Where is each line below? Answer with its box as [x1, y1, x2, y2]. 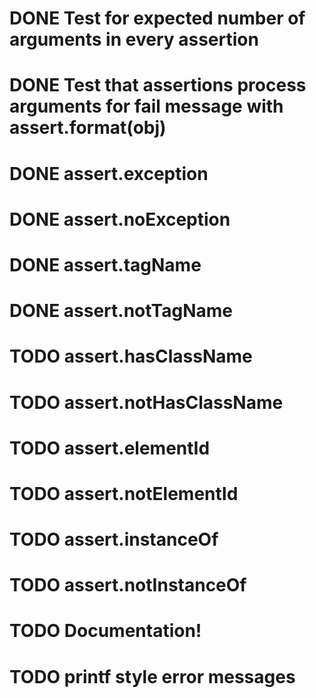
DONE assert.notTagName [9, 300, 233, 322]
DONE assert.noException [9, 208, 231, 231]
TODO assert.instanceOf [9, 528, 219, 551]
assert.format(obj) [9, 117, 167, 139]
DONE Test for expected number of [9, 7, 306, 30]
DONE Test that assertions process [9, 74, 307, 97]
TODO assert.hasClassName [9, 345, 253, 368]
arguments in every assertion [9, 28, 259, 51]
